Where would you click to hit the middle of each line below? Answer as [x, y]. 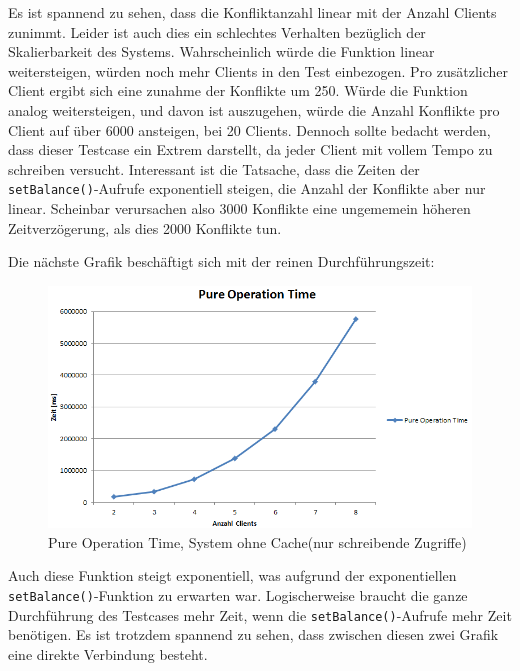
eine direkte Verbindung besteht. [108, 653]
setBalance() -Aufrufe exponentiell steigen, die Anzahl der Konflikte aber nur [247, 188]
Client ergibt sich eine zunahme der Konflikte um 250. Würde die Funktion [238, 90]
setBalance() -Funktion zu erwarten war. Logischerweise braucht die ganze [238, 595]
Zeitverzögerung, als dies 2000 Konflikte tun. [145, 227]
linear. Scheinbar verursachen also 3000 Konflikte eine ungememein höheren [239, 208]
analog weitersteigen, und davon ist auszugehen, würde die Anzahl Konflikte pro [254, 109]
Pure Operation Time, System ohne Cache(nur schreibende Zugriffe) [257, 541]
